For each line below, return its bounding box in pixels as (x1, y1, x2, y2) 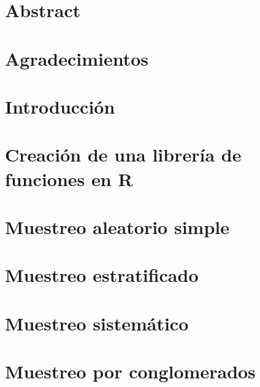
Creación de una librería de (5, 142, 242, 167)
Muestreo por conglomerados (5, 359, 256, 383)
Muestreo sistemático (5, 310, 189, 335)
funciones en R (5, 166, 133, 191)
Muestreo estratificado (5, 262, 199, 287)
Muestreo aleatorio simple (5, 214, 229, 239)
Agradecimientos (5, 45, 149, 71)
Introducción (5, 93, 115, 119)
